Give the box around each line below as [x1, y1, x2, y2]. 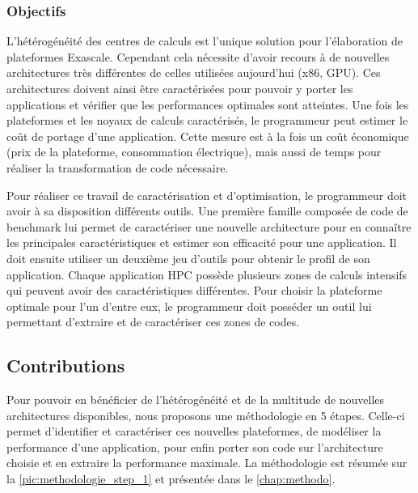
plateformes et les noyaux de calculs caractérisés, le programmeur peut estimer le [6, 112, 408, 129]
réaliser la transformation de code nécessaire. [6, 159, 229, 176]
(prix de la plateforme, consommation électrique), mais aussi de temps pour [6, 143, 382, 160]
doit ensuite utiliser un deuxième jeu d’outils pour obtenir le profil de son [6, 249, 370, 266]
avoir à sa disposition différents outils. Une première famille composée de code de [6, 202, 408, 219]
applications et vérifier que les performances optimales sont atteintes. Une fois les [6, 96, 409, 113]
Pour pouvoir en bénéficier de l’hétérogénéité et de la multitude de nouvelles [6, 391, 385, 408]
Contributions [6, 353, 125, 378]
